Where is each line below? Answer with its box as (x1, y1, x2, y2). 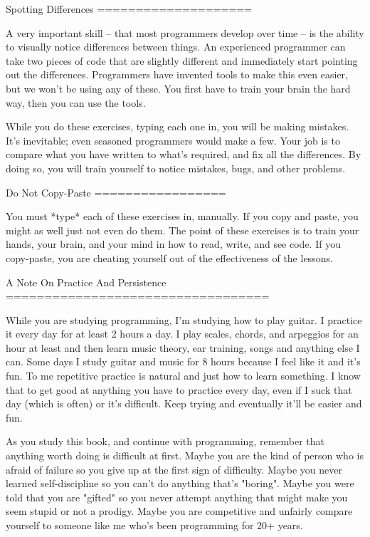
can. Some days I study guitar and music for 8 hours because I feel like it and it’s (6, 354, 361, 369)
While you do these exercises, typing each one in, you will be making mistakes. (6, 119, 349, 134)
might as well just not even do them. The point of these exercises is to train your (6, 222, 359, 237)
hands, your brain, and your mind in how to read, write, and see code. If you (6, 236, 341, 251)
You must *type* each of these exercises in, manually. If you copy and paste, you (6, 209, 359, 224)
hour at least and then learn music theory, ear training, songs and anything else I (6, 340, 360, 355)
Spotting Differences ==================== (6, 1, 253, 16)
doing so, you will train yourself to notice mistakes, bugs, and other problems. (6, 160, 346, 175)
